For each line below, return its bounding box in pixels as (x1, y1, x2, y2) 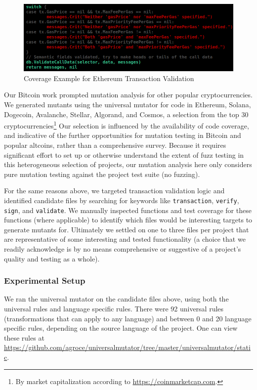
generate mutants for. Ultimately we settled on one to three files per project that (4, 224, 249, 234)
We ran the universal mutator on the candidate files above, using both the (4, 294, 229, 304)
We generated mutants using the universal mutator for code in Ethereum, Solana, (4, 99, 251, 109)
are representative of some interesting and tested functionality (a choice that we (4, 234, 246, 244)
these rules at (4, 332, 44, 343)
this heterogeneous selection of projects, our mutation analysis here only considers (4, 159, 252, 170)
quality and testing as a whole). (4, 253, 100, 263)
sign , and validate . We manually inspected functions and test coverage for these (4, 205, 252, 215)
